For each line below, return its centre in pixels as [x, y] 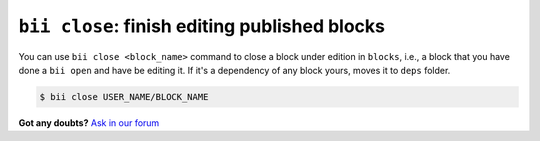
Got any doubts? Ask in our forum [89, 122]
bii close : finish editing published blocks [201, 26]
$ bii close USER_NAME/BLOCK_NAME [124, 96]
